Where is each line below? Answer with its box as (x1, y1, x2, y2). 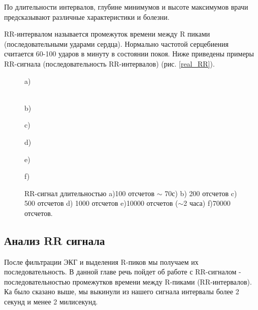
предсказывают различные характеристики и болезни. (4, 11, 170, 22)
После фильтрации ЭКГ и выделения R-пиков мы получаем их (4, 256, 199, 267)
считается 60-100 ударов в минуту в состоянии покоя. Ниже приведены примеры (4, 48, 254, 59)
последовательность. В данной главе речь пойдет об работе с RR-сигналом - (4, 266, 241, 277)
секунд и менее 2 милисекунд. (4, 296, 98, 307)
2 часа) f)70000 (183, 198, 231, 208)
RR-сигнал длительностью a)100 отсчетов (24, 188, 155, 198)
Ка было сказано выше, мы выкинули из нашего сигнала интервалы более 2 (4, 286, 239, 297)
